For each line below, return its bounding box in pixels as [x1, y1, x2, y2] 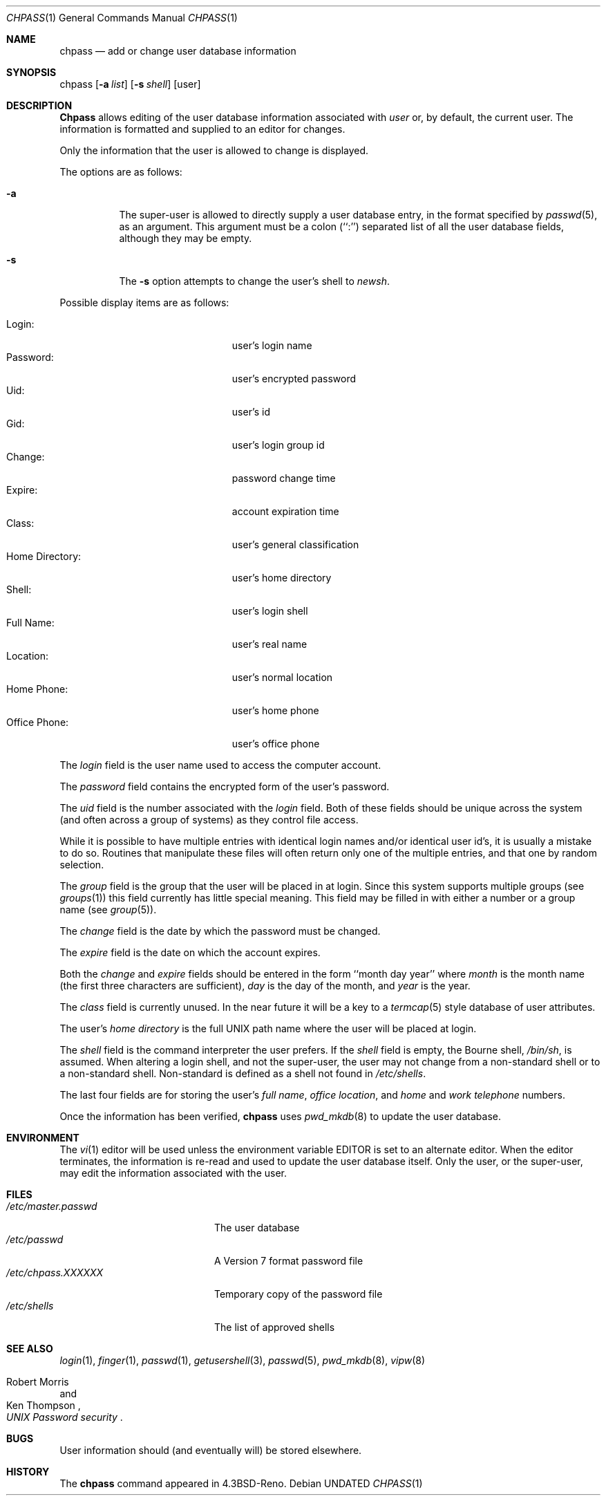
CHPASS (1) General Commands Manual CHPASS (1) [6, 12, 238, 24]
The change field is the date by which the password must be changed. [59, 925, 381, 937]
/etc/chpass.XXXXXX [6, 1267, 104, 1278]
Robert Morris [6, 1376, 69, 1388]
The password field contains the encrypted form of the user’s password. [59, 781, 390, 792]
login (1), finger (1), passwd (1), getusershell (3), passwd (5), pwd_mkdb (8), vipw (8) [59, 1354, 426, 1366]
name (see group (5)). [59, 904, 157, 915]
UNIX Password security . [6, 1411, 123, 1423]
